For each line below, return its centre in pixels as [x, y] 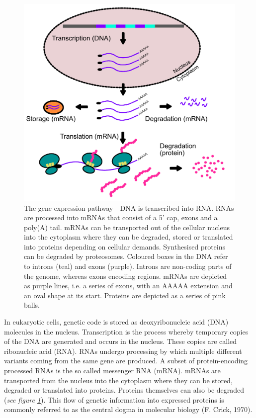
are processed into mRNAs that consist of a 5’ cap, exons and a [121, 217]
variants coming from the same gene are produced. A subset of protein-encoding [126, 361]
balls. [32, 305]
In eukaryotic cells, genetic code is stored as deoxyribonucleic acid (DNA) [116, 322]
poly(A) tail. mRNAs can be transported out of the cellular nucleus [127, 227]
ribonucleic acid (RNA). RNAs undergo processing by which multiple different [123, 351]
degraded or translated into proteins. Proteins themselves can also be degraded [124, 390]
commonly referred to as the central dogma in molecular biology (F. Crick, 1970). [128, 409]
